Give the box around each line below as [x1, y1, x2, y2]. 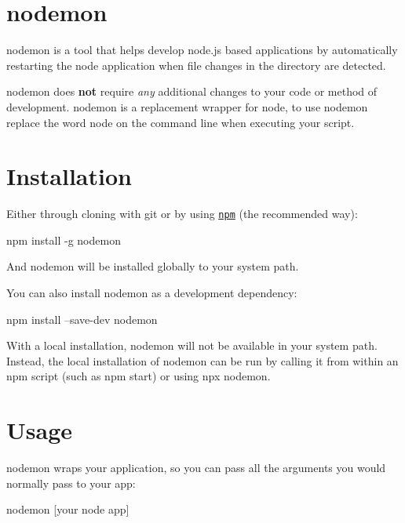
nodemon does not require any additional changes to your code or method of [6, 83, 378, 100]
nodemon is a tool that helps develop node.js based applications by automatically [6, 42, 398, 58]
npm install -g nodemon [6, 231, 121, 248]
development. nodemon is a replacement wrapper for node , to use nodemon [6, 98, 368, 114]
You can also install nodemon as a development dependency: [6, 285, 297, 301]
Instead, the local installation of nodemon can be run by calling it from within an [6, 352, 399, 369]
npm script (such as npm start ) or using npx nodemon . [6, 368, 271, 384]
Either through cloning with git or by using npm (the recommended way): [6, 205, 358, 222]
